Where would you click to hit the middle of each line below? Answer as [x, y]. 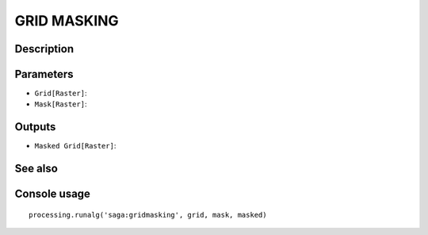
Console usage [53, 194]
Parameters [44, 74]
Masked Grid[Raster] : [75, 146]
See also [36, 169]
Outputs [35, 127]
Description [44, 49]
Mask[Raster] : [61, 104]
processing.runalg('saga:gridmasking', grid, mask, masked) [148, 215]
